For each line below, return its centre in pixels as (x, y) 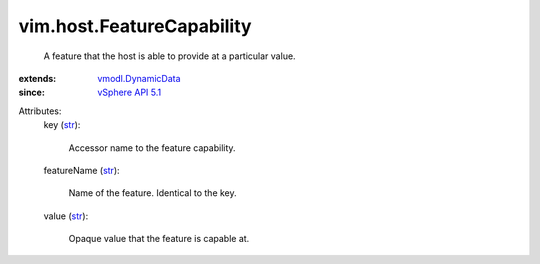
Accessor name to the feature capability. (152, 147)
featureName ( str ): (81, 170)
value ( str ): (66, 216)
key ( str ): (62, 125)
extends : (37, 78)
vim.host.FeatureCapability (135, 26)
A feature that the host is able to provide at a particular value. (169, 56)
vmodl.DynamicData (139, 78)
